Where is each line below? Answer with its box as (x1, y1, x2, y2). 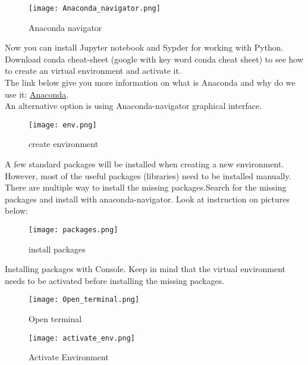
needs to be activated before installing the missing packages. (5, 274, 225, 286)
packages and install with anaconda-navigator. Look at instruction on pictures (5, 192, 290, 205)
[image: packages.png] (29, 226, 118, 235)
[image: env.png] (29, 120, 97, 129)
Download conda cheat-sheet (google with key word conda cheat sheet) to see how (5, 52, 304, 65)
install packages (29, 242, 86, 255)
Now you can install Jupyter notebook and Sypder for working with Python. (5, 41, 284, 54)
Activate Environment (29, 351, 109, 363)
